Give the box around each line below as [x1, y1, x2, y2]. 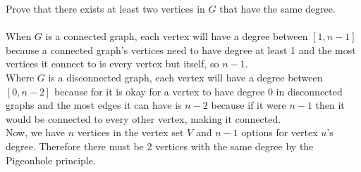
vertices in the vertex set [77, 125, 184, 140]
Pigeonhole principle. [6, 152, 96, 167]
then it [315, 98, 345, 112]
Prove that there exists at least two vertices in [6, 1, 205, 15]
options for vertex [241, 125, 318, 140]
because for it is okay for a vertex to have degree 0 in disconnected [54, 84, 343, 98]
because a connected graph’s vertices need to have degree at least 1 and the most [6, 42, 356, 57]
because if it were [211, 98, 286, 112]
